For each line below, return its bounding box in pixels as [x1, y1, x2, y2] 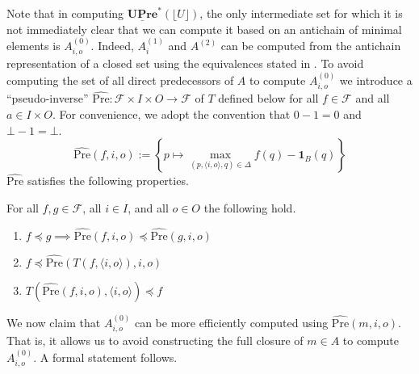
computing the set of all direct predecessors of [6, 71, 234, 88]
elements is [6, 37, 61, 53]
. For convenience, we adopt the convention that [52, 106, 291, 123]
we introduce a [339, 71, 413, 88]
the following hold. [203, 200, 296, 216]
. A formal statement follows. [33, 348, 178, 365]
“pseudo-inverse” [6, 90, 89, 107]
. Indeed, [90, 37, 134, 53]
